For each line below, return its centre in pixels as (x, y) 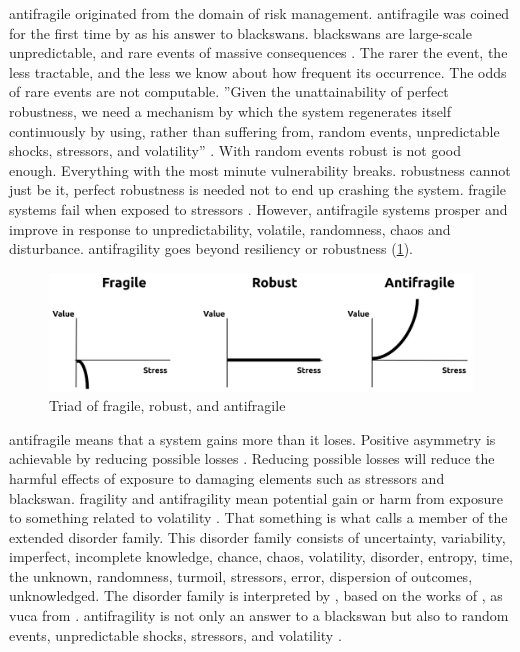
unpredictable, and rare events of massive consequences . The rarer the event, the (258, 52)
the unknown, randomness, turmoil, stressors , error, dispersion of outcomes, (241, 575)
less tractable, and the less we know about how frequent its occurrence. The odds (258, 71)
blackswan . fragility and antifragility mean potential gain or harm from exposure (256, 497)
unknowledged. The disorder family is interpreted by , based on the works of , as (256, 595)
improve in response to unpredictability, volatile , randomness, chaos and (230, 228)
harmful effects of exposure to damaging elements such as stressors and (227, 477)
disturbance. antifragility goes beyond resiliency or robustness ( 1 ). (211, 248)
